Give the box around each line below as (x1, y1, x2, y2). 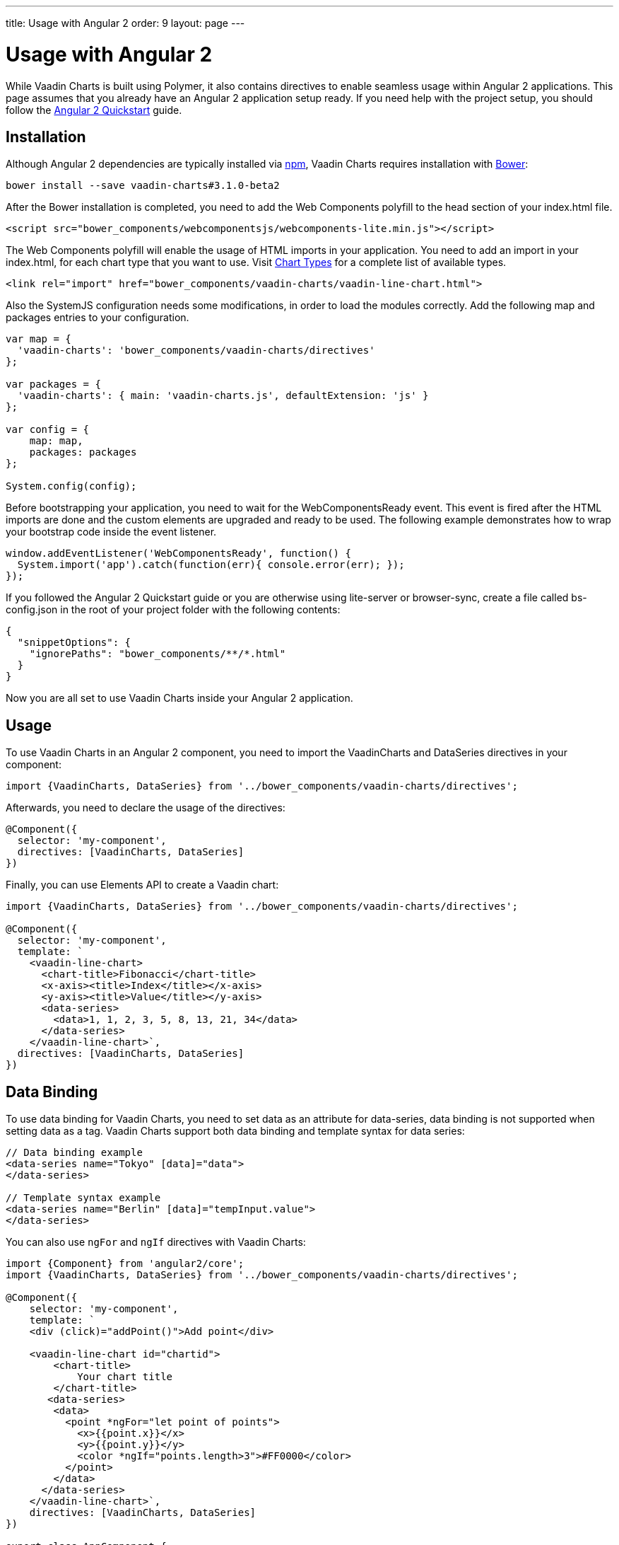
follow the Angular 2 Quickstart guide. (6, 103, 182, 116)
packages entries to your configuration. (6, 311, 189, 324)
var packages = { (6, 378, 101, 390)
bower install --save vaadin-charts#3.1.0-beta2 (6, 180, 280, 192)
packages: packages (29, 446, 137, 458)
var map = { (6, 333, 71, 345)
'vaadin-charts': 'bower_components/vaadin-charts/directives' (17, 345, 375, 357)
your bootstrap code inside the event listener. (6, 526, 217, 538)
